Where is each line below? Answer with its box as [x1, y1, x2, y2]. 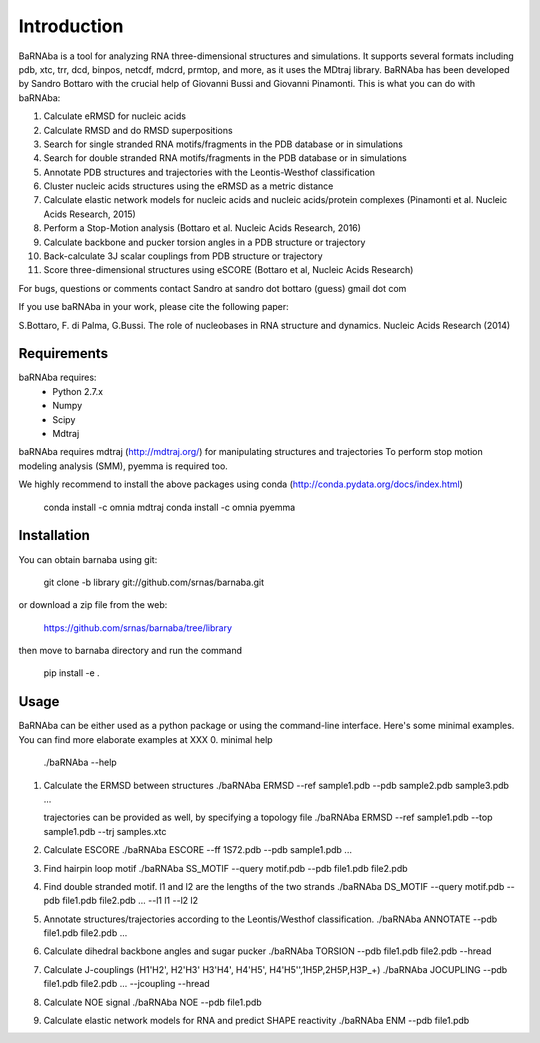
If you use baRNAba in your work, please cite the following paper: [18, 301, 289, 313]
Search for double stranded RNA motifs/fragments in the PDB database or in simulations [43, 152, 407, 164]
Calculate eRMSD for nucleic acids [43, 110, 187, 122]
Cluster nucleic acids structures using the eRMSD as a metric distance [43, 180, 334, 192]
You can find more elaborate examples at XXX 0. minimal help [18, 733, 274, 745]
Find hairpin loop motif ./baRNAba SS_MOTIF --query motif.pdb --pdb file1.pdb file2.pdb [43, 862, 409, 874]
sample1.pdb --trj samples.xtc [43, 825, 167, 837]
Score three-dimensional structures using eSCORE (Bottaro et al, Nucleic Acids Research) [43, 264, 414, 276]
